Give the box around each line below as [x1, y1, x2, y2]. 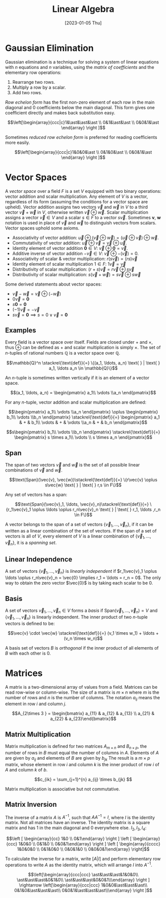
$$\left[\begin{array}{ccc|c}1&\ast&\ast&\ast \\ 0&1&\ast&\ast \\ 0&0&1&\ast [7, 119, 160, 125]
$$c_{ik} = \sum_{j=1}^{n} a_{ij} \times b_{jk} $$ [34, 776, 132, 782]
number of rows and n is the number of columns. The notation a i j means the [5, 694, 160, 702]
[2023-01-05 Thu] [64, 20, 102, 26]
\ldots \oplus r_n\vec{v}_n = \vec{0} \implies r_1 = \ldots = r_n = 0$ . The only [5, 575, 161, 581]
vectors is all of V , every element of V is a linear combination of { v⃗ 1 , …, [5, 533, 151, 540]
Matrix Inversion [5, 800, 57, 809]
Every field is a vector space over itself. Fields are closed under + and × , [5, 339, 153, 345]
